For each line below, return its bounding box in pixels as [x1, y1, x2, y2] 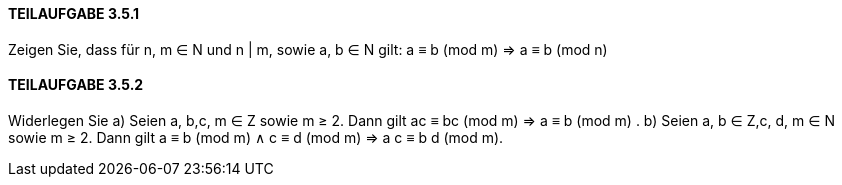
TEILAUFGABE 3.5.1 [8, 5, 140, 22]
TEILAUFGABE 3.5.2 [8, 76, 144, 94]
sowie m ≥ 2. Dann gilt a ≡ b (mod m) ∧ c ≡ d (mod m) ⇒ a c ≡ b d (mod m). [8, 128, 504, 146]
